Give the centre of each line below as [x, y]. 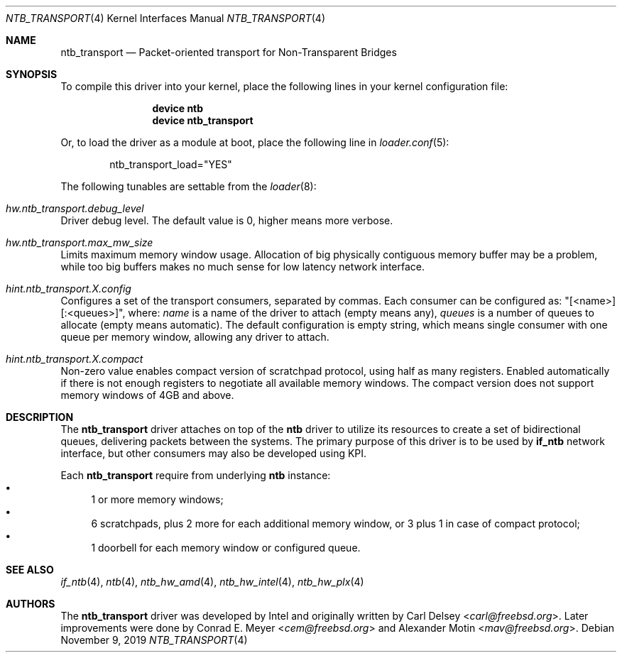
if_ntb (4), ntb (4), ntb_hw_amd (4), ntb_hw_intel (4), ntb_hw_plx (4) [212, 582]
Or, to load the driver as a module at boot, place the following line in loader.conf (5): [255, 142]
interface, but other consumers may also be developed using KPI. [214, 453]
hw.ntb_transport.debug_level [75, 208]
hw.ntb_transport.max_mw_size [80, 242]
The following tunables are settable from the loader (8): [189, 186]
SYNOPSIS [32, 74]
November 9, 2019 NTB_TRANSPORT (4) [154, 640]
